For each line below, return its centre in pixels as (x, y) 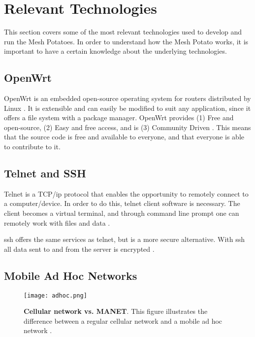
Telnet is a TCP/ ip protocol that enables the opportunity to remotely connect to (126, 193)
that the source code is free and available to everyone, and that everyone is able (124, 137)
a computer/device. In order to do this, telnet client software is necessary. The (122, 203)
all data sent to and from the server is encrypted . (79, 249)
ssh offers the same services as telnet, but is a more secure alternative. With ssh (125, 239)
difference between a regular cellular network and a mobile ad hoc (123, 320)
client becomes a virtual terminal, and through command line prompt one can (122, 213)
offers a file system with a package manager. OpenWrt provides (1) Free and (119, 118)
